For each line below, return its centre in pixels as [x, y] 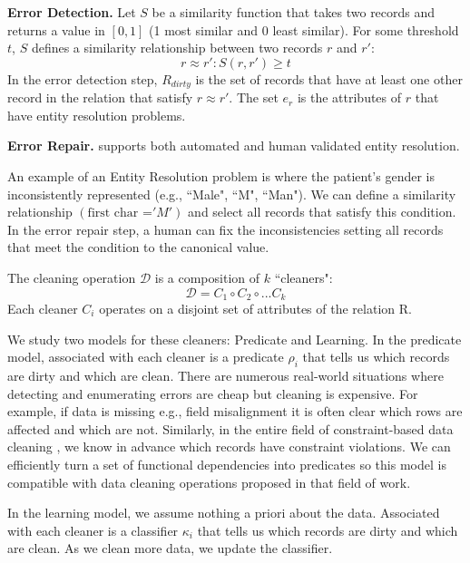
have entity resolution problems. [97, 115]
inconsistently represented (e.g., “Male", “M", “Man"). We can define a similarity [232, 194]
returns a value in [56, 29]
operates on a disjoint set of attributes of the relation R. [255, 309]
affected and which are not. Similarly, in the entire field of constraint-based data [230, 428]
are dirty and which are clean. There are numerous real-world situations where [225, 376]
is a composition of [207, 277]
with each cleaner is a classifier [93, 530]
